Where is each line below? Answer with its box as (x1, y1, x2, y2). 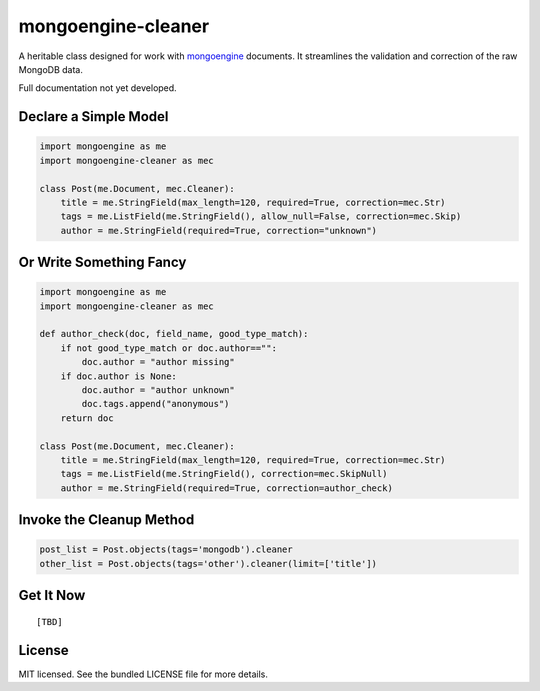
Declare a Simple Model (18, 108, 169, 125)
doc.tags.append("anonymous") (81, 398, 230, 410)
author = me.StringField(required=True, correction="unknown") (60, 225, 378, 236)
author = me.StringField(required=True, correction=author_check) (60, 482, 394, 494)
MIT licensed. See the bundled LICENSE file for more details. (18, 668, 269, 680)
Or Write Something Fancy (18, 254, 187, 271)
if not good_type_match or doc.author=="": (60, 342, 277, 354)
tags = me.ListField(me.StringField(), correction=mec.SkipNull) (60, 468, 388, 480)
